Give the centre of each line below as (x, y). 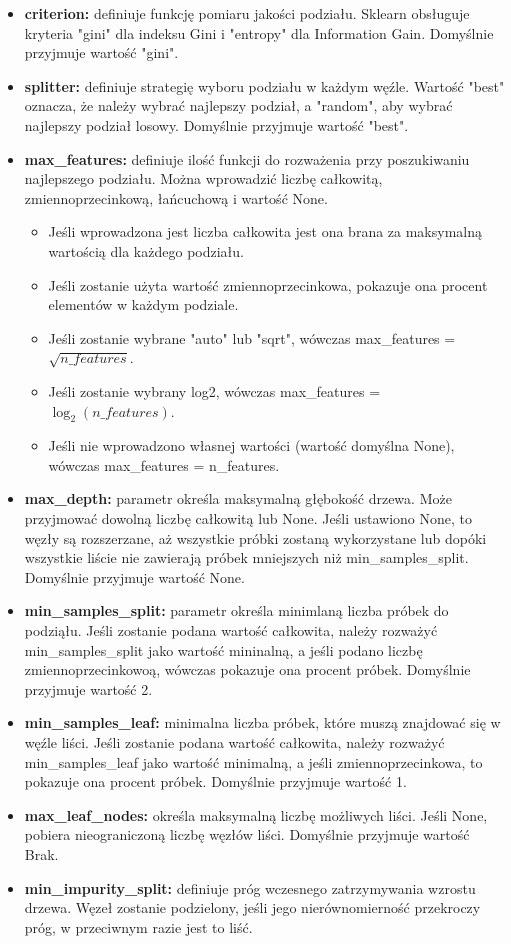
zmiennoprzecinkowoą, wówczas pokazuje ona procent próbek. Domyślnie (247, 669)
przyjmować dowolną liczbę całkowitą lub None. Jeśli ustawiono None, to (248, 518)
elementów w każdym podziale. (143, 304)
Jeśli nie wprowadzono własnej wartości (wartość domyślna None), (251, 445)
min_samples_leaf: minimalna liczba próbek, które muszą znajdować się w (262, 722)
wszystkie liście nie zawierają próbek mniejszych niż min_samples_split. (246, 557)
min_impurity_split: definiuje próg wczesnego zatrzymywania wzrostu (250, 887)
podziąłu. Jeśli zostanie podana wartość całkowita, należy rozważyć (231, 630)
